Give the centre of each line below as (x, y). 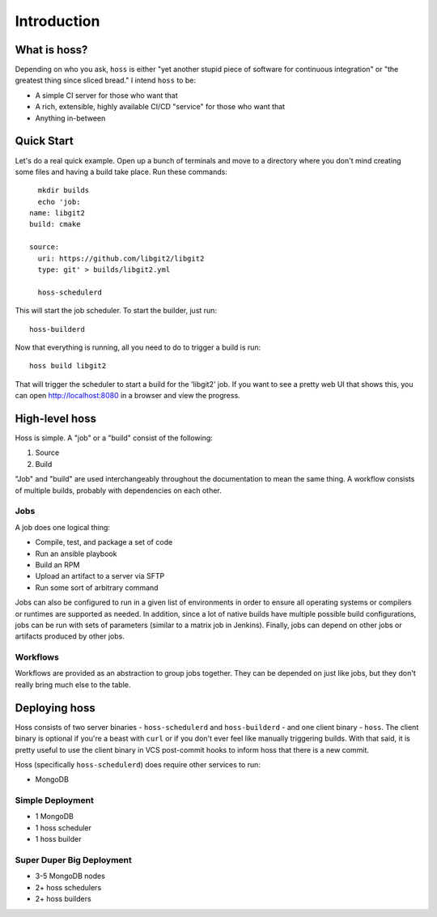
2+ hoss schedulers (68, 887)
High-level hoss (56, 418)
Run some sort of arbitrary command (97, 588)
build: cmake (55, 224)
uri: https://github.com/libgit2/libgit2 (121, 258)
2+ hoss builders (64, 899)
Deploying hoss (55, 708)
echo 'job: (59, 202)
